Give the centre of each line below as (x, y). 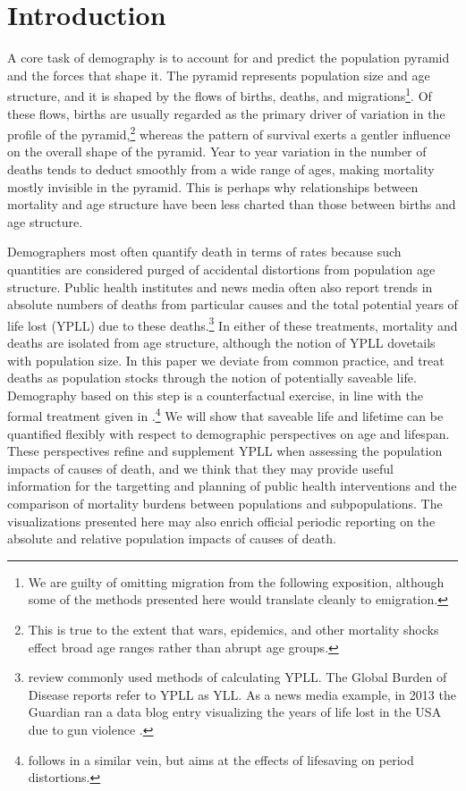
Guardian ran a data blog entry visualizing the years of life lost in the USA (235, 712)
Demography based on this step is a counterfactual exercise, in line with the (216, 395)
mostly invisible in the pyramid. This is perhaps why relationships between (213, 186)
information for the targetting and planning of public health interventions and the (232, 486)
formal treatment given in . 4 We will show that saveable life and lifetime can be (225, 415)
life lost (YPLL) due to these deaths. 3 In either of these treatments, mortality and (233, 324)
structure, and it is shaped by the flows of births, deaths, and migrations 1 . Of (220, 94)
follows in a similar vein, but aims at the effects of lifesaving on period (221, 759)
